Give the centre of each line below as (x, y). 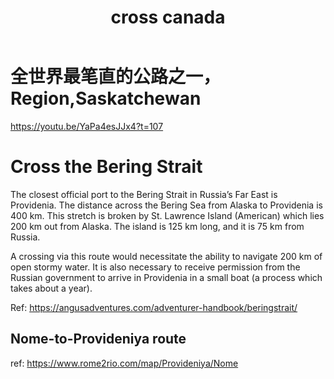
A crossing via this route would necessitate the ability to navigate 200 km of (166, 256)
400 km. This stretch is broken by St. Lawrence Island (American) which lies (167, 215)
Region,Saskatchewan (106, 98)
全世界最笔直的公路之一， (116, 77)
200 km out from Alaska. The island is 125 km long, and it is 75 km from (157, 226)
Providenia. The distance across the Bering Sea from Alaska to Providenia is (166, 205)
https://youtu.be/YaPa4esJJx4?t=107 (87, 126)
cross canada (168, 17)
